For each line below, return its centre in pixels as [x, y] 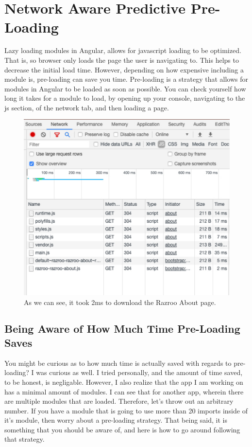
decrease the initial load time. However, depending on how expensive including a [124, 69]
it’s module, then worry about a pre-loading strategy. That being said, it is [116, 420]
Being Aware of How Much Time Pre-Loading [122, 328]
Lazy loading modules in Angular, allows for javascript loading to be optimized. [123, 50]
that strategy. [25, 439]
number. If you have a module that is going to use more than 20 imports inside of [126, 410]
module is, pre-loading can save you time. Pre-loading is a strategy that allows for [126, 79]
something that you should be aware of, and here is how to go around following [122, 429]
